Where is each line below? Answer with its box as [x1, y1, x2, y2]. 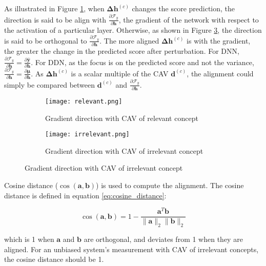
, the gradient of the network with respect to [118, 14, 259, 25]
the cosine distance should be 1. [4, 254, 104, 264]
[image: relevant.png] [45, 97, 122, 105]
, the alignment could [187, 68, 254, 78]
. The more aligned [99, 35, 159, 46]
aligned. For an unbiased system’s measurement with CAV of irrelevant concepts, [4, 243, 259, 254]
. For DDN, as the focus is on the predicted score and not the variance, [31, 56, 254, 67]
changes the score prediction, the [132, 3, 235, 13]
